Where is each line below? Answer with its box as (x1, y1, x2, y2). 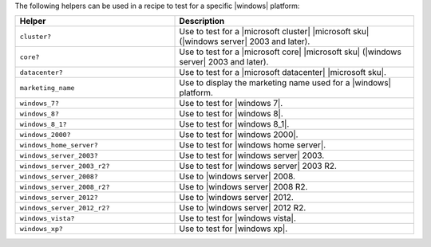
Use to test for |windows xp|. (179, 223, 288, 234)
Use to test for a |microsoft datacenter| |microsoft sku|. (179, 67, 387, 78)
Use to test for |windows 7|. (179, 98, 283, 109)
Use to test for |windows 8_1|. (179, 119, 290, 130)
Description (179, 16, 225, 27)
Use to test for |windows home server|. (179, 139, 326, 151)
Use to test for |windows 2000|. (179, 129, 299, 140)
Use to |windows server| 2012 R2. (179, 202, 306, 214)
